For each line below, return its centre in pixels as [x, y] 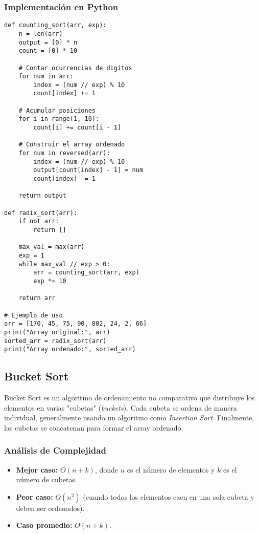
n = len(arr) [41, 34]
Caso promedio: [44, 525]
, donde [107, 469]
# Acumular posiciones [57, 110]
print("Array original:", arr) [57, 332]
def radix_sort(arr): [41, 213]
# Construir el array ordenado [72, 145]
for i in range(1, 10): [59, 119]
